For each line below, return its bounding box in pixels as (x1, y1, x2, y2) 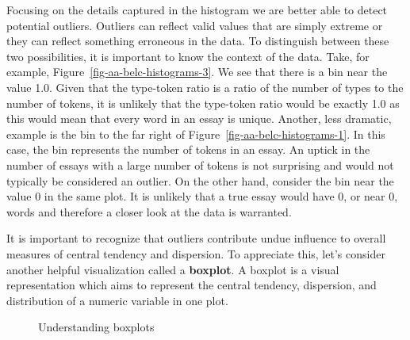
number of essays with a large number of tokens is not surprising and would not (6, 156, 394, 173)
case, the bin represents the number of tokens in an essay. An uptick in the (6, 141, 370, 158)
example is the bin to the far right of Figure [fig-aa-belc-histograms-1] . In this (6, 125, 385, 142)
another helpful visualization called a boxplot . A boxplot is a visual (6, 261, 339, 277)
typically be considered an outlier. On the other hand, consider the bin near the (6, 172, 394, 189)
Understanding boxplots (38, 319, 155, 335)
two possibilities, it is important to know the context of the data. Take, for (6, 48, 370, 64)
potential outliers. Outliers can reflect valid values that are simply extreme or (6, 17, 383, 33)
